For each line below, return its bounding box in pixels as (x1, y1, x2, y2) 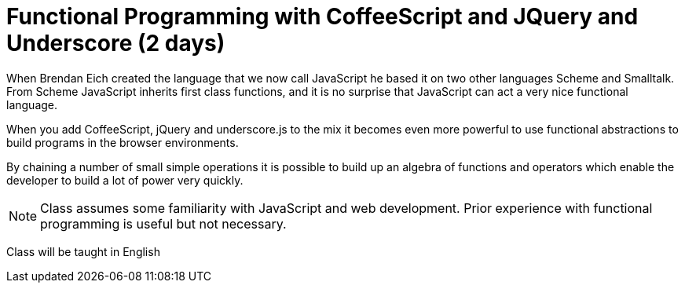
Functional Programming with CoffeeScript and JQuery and (6, 3, 639, 30)
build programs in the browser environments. (6, 135, 239, 149)
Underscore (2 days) (6, 30, 225, 57)
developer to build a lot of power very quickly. (6, 173, 244, 187)
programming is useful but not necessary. (40, 215, 287, 232)
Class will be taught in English (6, 244, 160, 258)
